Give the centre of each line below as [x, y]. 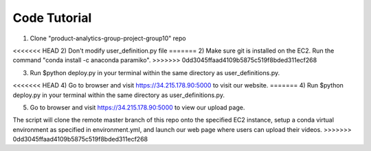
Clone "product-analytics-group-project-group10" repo [108, 38]
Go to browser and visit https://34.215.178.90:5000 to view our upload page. [137, 107]
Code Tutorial [52, 18]
